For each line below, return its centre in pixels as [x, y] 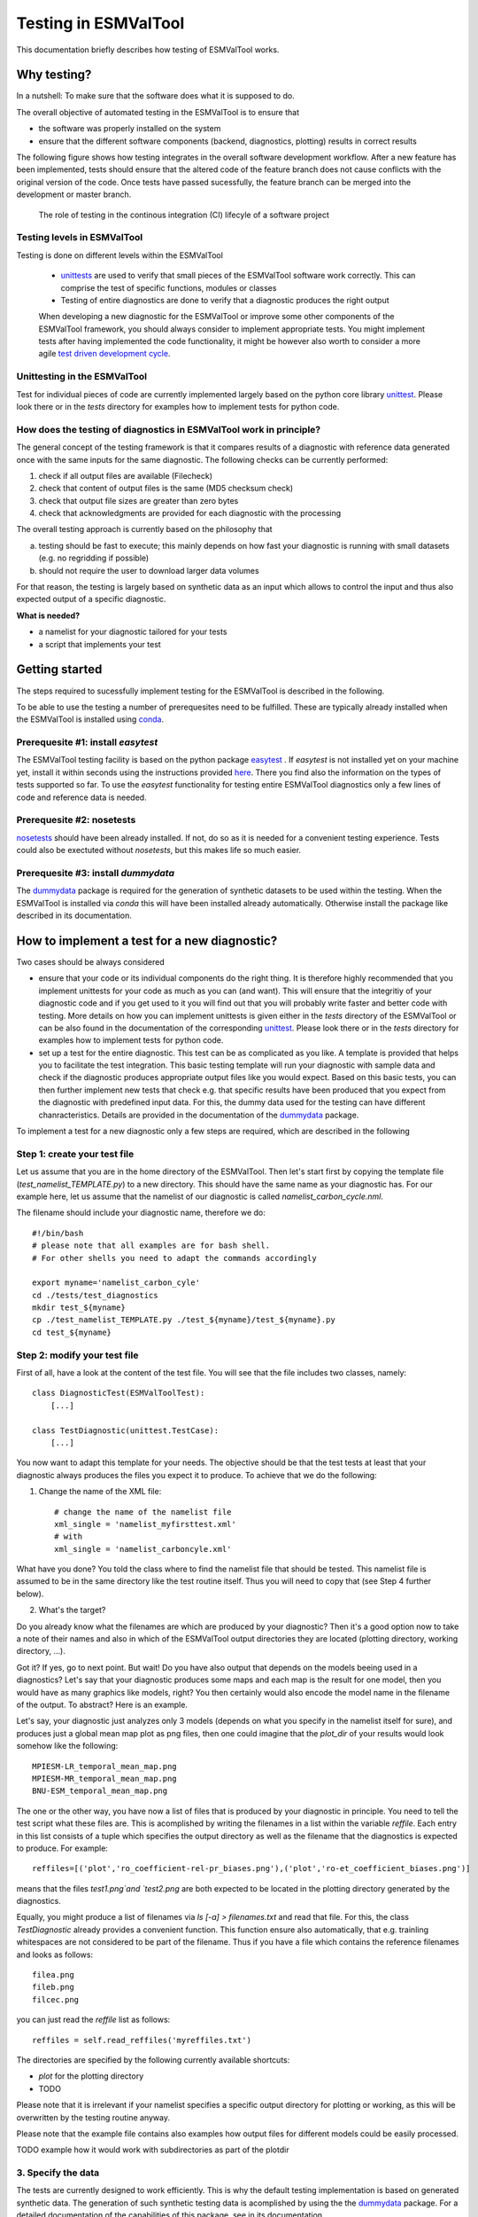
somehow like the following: [67, 1746]
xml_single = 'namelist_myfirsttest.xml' [145, 1524]
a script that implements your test [100, 644]
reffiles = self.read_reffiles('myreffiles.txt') [142, 2040]
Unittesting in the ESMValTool [82, 377]
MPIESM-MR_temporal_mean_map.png [104, 1778]
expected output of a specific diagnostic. [91, 599]
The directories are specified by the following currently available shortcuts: [153, 2060]
